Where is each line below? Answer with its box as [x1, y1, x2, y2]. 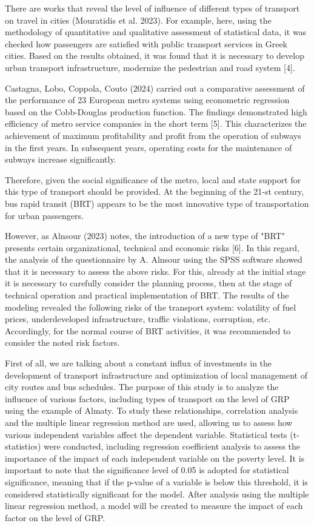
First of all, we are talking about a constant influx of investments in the [5, 357, 272, 369]
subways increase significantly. [5, 153, 116, 166]
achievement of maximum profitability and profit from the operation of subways [5, 129, 301, 141]
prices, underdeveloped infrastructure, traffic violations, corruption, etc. [5, 312, 271, 325]
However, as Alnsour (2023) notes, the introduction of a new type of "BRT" [5, 229, 285, 242]
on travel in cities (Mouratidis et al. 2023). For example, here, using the [5, 13, 272, 26]
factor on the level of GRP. [5, 511, 105, 524]
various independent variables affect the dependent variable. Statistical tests [5, 428, 287, 440]
